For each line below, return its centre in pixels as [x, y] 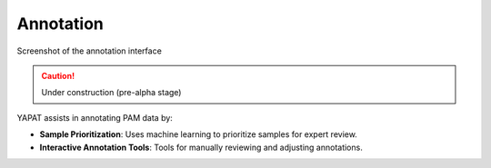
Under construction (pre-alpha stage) [111, 93]
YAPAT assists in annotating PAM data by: [95, 117]
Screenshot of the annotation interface [90, 51]
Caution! [58, 75]
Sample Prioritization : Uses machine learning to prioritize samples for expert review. [199, 134]
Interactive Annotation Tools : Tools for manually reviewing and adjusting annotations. [201, 147]
